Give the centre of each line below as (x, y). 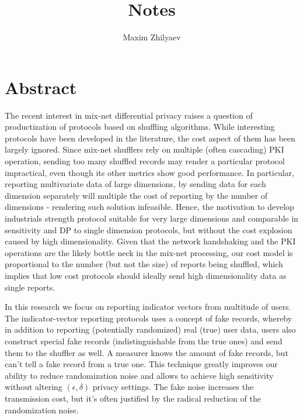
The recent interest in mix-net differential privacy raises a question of (129, 115)
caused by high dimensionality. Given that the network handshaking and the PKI (150, 241)
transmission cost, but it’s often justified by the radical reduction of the (133, 398)
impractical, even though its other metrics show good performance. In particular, (149, 172)
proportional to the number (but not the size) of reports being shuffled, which (144, 264)
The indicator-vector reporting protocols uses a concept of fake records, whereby (149, 318)
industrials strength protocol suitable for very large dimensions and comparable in (151, 218)
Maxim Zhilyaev (152, 37)
